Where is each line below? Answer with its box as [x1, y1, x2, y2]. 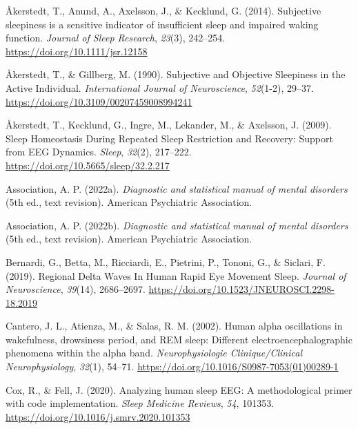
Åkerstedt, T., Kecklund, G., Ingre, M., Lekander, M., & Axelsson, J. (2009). [6, 117, 332, 132]
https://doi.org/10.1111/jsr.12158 [6, 44, 148, 58]
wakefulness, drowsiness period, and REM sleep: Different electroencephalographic [6, 332, 352, 346]
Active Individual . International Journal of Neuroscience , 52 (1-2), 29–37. [6, 80, 314, 95]
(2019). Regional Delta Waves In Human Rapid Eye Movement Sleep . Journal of [6, 268, 346, 283]
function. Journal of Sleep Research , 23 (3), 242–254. [6, 30, 226, 45]
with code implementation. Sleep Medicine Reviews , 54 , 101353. [6, 396, 275, 410]
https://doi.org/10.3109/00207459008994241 [6, 94, 192, 108]
